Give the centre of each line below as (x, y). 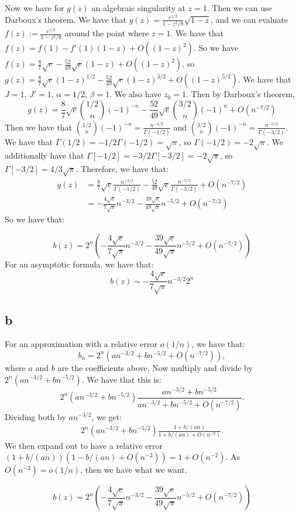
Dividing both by (35, 416)
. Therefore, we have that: (122, 168)
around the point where (107, 33)
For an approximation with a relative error (81, 344)
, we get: (107, 416)
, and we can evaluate (249, 19)
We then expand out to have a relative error (84, 445)
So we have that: (35, 219)
